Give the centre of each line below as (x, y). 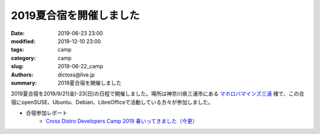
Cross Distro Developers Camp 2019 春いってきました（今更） (122, 121)
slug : (17, 66)
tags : (17, 50)
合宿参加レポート (47, 113)
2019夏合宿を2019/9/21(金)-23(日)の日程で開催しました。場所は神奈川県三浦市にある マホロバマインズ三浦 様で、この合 (158, 94)
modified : (23, 41)
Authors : (22, 75)
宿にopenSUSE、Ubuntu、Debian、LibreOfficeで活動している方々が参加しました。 (112, 102)
